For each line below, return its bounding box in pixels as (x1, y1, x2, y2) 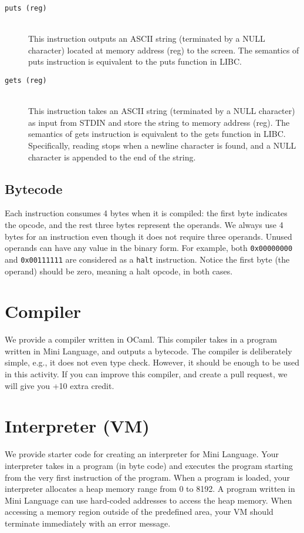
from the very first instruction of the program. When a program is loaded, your (5, 471, 290, 483)
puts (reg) (5, 4, 47, 12)
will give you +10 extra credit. (5, 379, 114, 391)
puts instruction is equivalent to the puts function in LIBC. (28, 55, 242, 68)
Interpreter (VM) (5, 414, 150, 438)
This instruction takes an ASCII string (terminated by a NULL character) (28, 105, 295, 117)
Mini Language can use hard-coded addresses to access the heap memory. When (5, 494, 292, 506)
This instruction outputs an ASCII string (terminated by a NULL (28, 32, 265, 45)
